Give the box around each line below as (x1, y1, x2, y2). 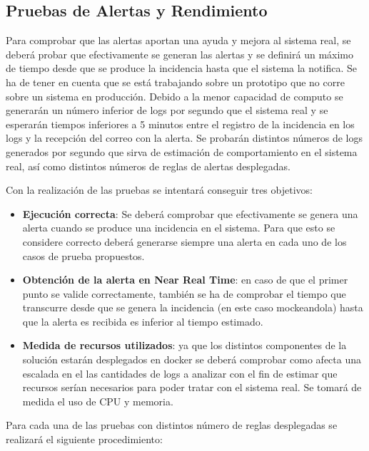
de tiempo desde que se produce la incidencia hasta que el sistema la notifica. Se (6, 61, 357, 76)
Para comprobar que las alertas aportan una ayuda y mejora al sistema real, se (6, 33, 351, 48)
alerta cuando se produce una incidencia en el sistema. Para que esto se (22, 220, 335, 235)
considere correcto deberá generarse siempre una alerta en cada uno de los (22, 234, 347, 249)
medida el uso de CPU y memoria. (22, 393, 173, 408)
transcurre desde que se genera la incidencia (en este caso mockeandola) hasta (22, 300, 363, 315)
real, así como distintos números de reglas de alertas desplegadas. (6, 158, 290, 173)
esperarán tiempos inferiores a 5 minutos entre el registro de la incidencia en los (6, 116, 355, 131)
